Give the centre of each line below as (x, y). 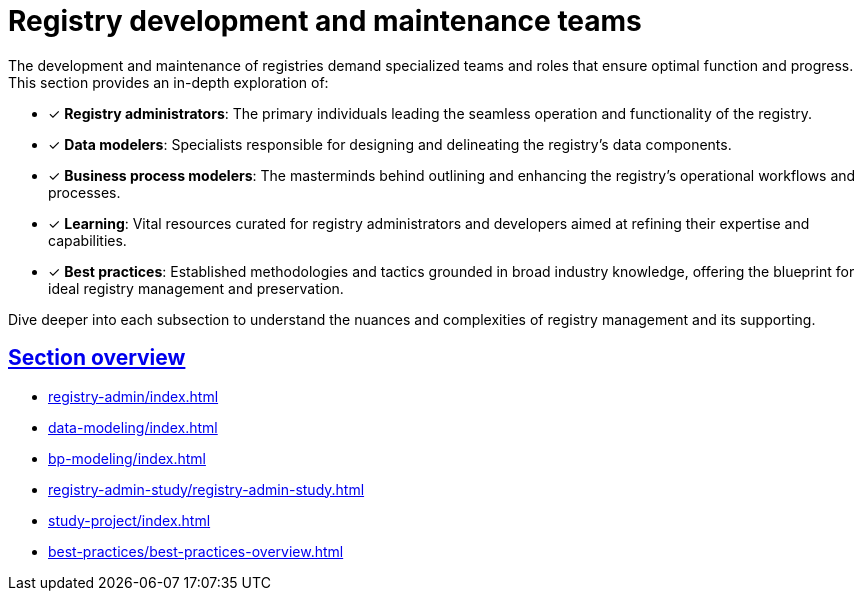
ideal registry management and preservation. (196, 288)
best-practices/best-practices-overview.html (196, 551)
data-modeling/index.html (133, 427)
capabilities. (87, 240)
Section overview (97, 358)
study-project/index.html (129, 520)
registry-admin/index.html (133, 396)
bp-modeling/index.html (127, 458)
